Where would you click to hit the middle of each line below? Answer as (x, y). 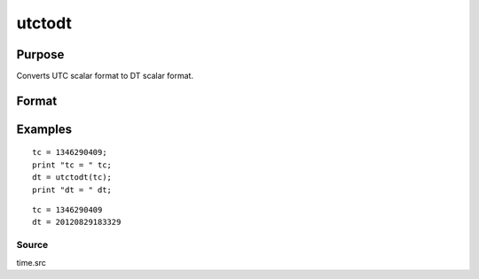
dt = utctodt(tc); (72, 178)
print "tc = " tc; (72, 165)
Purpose (40, 54)
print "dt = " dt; (72, 190)
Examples (44, 129)
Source (32, 245)
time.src (31, 262)
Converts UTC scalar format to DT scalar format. (105, 76)
